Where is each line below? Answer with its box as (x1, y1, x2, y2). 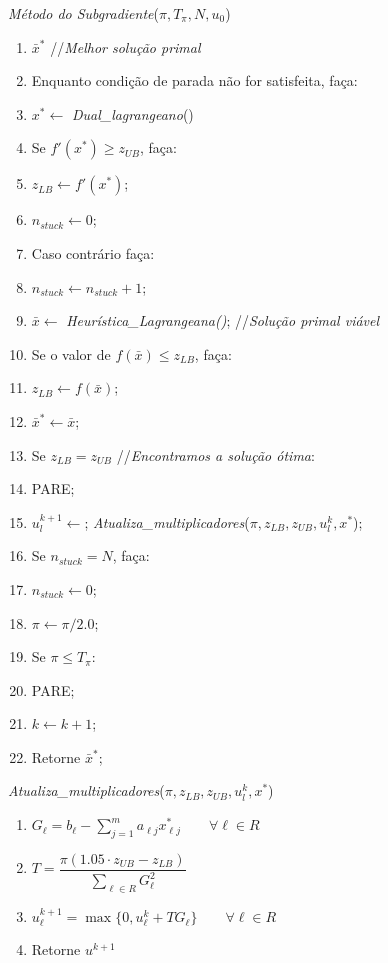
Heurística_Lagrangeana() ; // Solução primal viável (66, 310, 380, 331)
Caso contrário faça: (31, 242, 155, 263)
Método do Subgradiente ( (8, 3, 159, 23)
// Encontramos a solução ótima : (116, 444, 315, 465)
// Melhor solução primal (50, 36, 201, 57)
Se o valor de (31, 343, 111, 364)
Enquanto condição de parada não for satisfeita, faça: (31, 70, 358, 91)
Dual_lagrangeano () (71, 103, 194, 124)
